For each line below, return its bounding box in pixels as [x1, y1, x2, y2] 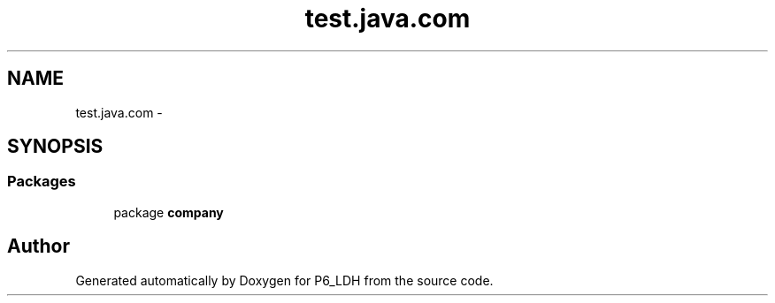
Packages [7, 172, 76, 191]
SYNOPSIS [7, 135, 104, 158]
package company [113, 204, 224, 220]
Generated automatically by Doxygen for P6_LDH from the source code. [75, 272, 494, 288]
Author [7, 235, 70, 258]
